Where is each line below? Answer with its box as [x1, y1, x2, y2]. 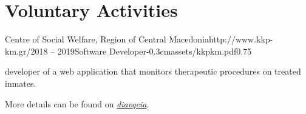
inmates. [5, 76, 36, 89]
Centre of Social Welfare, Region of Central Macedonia [5, 33, 209, 45]
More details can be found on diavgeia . [5, 97, 149, 110]
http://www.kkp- [208, 33, 273, 45]
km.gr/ [5, 44, 31, 57]
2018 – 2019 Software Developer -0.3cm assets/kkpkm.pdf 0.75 [30, 44, 252, 57]
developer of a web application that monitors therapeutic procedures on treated [5, 65, 301, 78]
